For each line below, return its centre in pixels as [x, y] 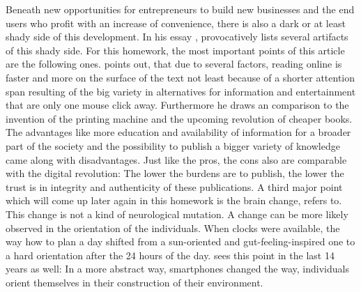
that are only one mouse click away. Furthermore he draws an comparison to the [177, 105]
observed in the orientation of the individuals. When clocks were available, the [173, 228]
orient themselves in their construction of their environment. [135, 282]
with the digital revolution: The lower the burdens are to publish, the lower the [175, 173]
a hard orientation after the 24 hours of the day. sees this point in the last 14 [170, 255]
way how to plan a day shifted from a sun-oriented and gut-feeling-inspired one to [180, 241]
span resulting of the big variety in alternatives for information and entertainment [181, 91]
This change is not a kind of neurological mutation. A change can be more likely [177, 214]
